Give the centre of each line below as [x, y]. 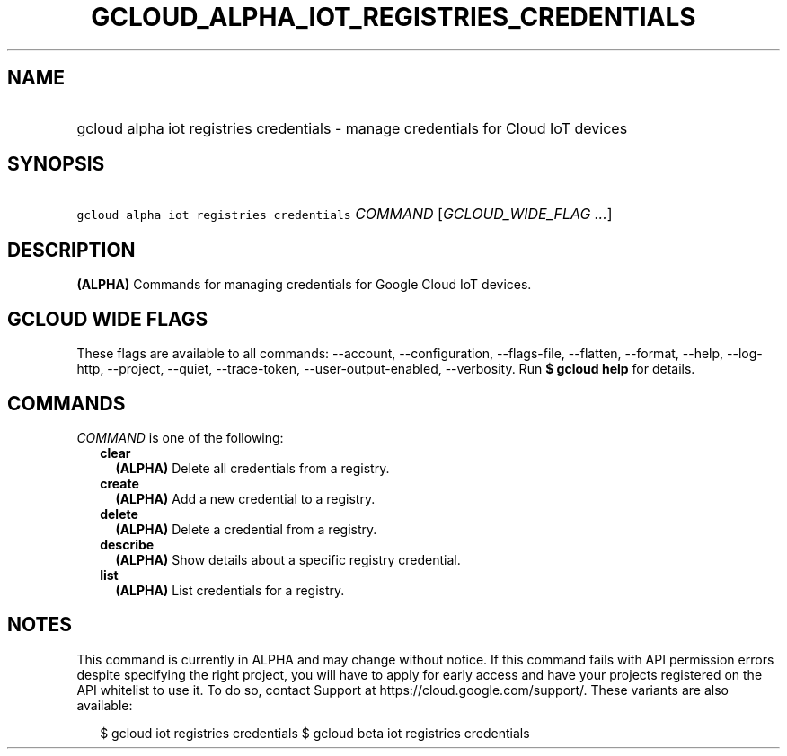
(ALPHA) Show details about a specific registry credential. [288, 559]
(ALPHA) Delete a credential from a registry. [246, 529]
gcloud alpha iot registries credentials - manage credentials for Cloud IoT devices [352, 128]
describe [127, 544]
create [119, 483]
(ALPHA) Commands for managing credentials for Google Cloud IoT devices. [304, 285]
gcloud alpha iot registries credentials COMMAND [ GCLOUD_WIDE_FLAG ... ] [345, 214]
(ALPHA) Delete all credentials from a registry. [252, 468]
